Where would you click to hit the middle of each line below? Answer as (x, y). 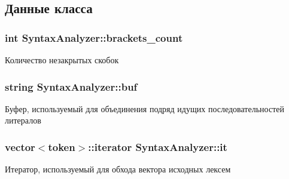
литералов (23, 120)
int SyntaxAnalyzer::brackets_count (94, 37)
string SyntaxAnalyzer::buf (71, 86)
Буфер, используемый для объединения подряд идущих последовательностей (144, 108)
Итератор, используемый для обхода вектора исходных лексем (118, 169)
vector (20, 146)
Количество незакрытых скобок (62, 60)
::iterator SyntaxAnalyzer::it (158, 146)
